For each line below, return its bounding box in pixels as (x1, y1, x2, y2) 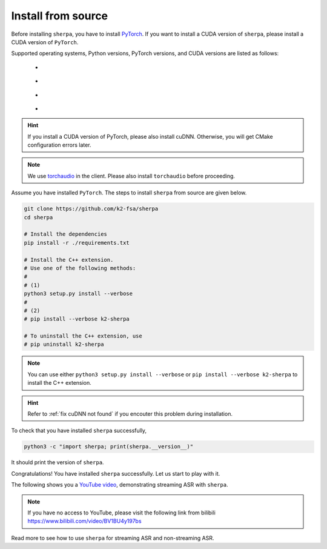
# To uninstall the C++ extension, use (24, 333, 142, 339)
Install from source (11, 9, 108, 22)
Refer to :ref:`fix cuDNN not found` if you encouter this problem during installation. (27, 410, 233, 418)
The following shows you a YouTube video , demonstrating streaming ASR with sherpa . (11, 481, 228, 488)
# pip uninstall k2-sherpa (24, 341, 104, 348)
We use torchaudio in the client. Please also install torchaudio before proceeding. (27, 172, 236, 179)
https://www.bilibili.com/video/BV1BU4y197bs (27, 517, 142, 525)
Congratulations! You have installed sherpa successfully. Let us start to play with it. (11, 470, 220, 477)
